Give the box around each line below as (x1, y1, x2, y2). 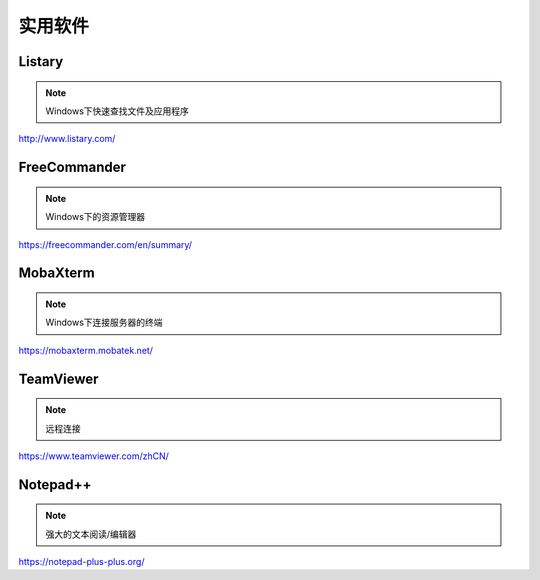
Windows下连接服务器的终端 (45, 316, 164, 329)
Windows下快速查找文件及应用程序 (45, 105, 190, 117)
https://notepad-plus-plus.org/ (18, 556, 145, 568)
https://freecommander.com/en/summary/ (18, 238, 193, 250)
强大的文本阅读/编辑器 (45, 528, 137, 540)
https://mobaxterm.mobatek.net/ (18, 344, 154, 356)
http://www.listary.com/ (18, 133, 116, 145)
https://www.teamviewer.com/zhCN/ (18, 450, 170, 462)
